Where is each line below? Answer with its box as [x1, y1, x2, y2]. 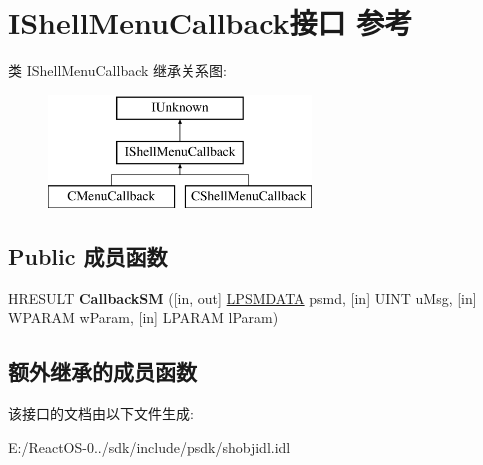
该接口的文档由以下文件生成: [8, 403, 194, 424]
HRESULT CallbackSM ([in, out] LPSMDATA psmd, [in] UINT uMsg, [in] [8, 287, 477, 308]
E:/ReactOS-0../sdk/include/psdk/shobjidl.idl [8, 436, 291, 457]
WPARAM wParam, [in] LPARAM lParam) [8, 307, 279, 328]
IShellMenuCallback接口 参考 [8, 2, 413, 43]
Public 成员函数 [8, 241, 168, 272]
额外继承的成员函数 [8, 356, 197, 387]
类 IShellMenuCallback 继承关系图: [8, 60, 227, 81]
